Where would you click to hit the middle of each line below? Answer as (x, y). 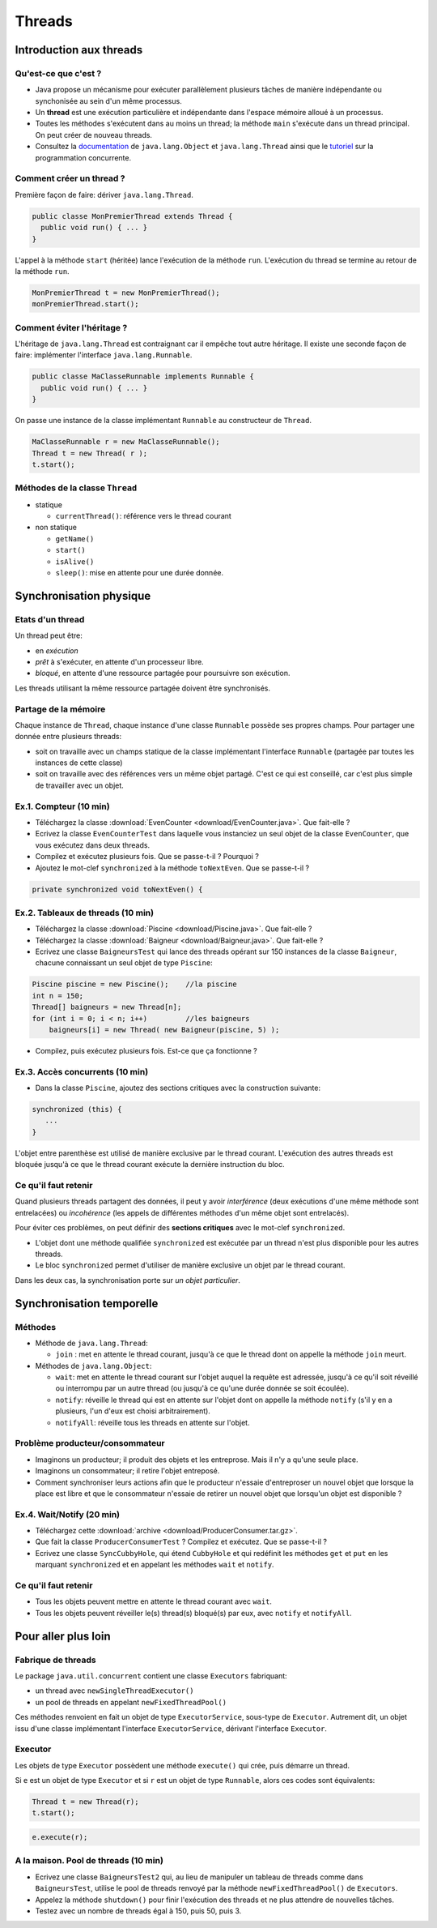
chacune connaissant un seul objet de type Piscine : (124, 963)
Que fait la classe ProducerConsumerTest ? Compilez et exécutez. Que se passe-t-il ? (181, 1542)
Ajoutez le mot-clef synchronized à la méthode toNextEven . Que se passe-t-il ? (172, 868)
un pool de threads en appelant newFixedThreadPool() (131, 1702)
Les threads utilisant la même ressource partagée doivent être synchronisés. (143, 688)
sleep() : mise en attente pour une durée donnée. (140, 573)
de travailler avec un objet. (80, 785)
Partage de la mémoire (60, 709)
